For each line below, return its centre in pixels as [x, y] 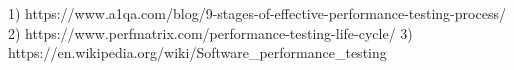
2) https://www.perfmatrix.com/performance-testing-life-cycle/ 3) [210, 32]
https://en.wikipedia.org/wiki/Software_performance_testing [197, 52]
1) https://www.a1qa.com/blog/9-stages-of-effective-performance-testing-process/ [257, 13]
